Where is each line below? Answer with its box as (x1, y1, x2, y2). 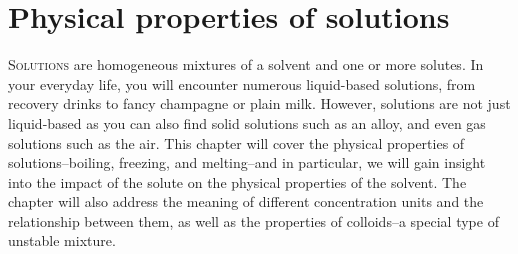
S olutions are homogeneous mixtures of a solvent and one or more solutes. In (8, 54, 484, 75)
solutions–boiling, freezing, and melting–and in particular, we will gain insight (8, 152, 486, 173)
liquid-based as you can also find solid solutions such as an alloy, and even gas (8, 112, 486, 133)
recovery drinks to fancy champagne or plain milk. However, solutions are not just (8, 93, 511, 114)
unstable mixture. (8, 230, 116, 251)
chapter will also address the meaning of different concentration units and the (8, 191, 484, 212)
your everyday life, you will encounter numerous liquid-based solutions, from (8, 73, 476, 94)
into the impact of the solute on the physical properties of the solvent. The (8, 171, 467, 192)
